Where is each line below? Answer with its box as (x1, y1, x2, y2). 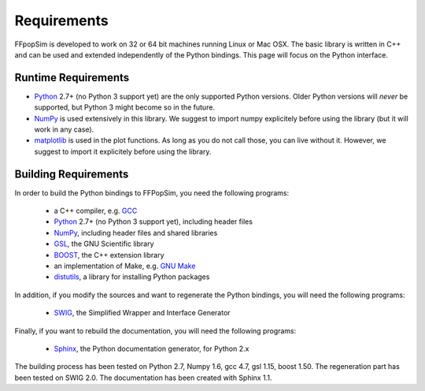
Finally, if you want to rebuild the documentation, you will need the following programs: (14, 326, 297, 335)
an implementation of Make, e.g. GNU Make (54, 261, 196, 271)
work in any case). (34, 125, 94, 134)
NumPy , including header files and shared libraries (54, 228, 218, 237)
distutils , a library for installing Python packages (54, 272, 210, 281)
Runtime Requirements (14, 71, 130, 84)
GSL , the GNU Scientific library (54, 239, 154, 248)
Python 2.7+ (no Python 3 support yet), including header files (54, 217, 253, 226)
